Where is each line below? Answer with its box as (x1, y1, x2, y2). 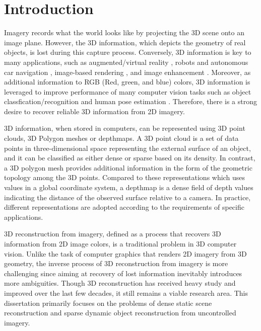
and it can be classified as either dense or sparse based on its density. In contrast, (4, 152, 255, 163)
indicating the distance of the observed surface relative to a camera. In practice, (4, 192, 251, 202)
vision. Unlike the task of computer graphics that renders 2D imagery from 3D (4, 248, 247, 259)
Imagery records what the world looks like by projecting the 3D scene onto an (4, 27, 244, 38)
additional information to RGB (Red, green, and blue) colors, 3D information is (4, 76, 250, 87)
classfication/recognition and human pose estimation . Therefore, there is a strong (4, 96, 257, 107)
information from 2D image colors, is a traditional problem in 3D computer (4, 238, 237, 249)
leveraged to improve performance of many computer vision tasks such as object (4, 86, 251, 97)
